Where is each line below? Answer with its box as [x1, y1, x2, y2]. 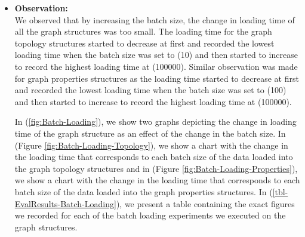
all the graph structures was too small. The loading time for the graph [14, 25, 272, 38]
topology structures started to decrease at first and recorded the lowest [14, 36, 275, 49]
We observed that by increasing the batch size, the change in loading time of [14, 13, 295, 26]
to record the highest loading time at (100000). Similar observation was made [14, 60, 298, 72]
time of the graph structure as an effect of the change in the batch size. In [14, 127, 286, 139]
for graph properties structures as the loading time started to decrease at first [14, 72, 299, 84]
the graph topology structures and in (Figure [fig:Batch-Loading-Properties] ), [14, 162, 298, 174]
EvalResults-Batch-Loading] [14, 197, 116, 210]
